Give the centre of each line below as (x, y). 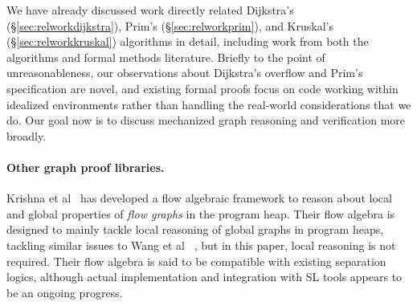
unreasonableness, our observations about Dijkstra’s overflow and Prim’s (185, 73)
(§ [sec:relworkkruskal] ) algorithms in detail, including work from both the (188, 41)
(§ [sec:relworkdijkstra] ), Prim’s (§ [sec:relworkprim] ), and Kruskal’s (170, 25)
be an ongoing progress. (65, 292)
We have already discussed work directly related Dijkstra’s (150, 10)
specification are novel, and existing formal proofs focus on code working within (202, 88)
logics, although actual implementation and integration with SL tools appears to (204, 277)
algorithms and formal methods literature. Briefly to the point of (166, 57)
